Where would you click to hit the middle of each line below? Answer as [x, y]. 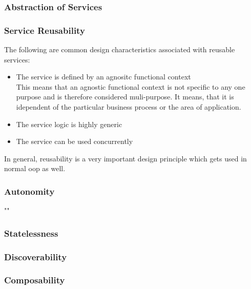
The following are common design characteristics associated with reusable [120, 49]
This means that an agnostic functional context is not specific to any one [131, 86]
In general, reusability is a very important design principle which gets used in [126, 158]
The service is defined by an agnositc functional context [103, 77]
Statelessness [31, 233]
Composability [35, 280]
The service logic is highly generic [69, 124]
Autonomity [29, 191]
